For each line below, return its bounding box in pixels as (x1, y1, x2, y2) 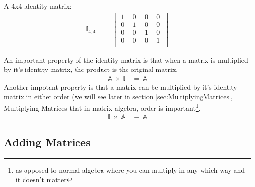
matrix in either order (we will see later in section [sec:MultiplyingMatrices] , (4, 91, 233, 101)
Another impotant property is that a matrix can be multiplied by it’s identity (4, 82, 237, 92)
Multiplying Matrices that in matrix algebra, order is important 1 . (4, 101, 201, 113)
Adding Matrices (4, 134, 91, 149)
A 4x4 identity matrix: (4, 1, 72, 11)
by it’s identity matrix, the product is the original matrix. (4, 64, 178, 74)
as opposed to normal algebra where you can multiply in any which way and (15, 164, 245, 175)
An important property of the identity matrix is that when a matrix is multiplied (4, 54, 248, 65)
